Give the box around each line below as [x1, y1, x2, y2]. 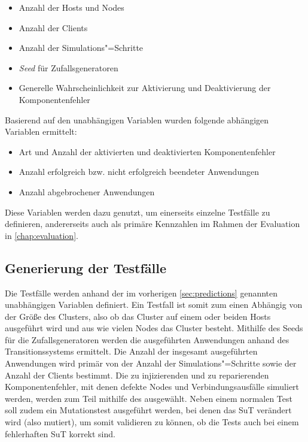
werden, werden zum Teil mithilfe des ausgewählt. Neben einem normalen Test [5, 392, 292, 404]
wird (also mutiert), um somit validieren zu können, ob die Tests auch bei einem [5, 416, 299, 428]
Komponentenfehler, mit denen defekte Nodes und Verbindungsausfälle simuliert [5, 380, 300, 393]
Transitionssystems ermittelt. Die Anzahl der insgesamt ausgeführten [5, 345, 258, 358]
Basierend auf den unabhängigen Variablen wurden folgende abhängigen [5, 113, 269, 126]
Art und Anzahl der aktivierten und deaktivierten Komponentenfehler [19, 145, 276, 158]
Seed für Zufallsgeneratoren [19, 61, 118, 74]
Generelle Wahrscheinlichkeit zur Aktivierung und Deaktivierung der [19, 81, 271, 94]
